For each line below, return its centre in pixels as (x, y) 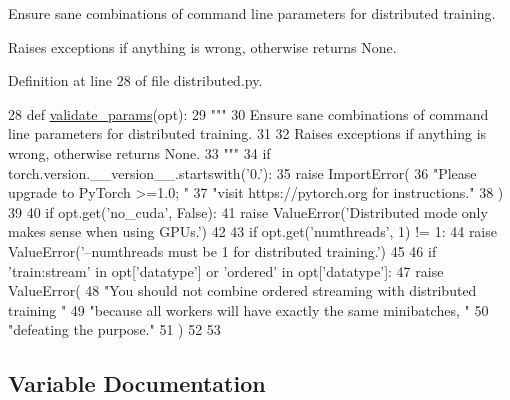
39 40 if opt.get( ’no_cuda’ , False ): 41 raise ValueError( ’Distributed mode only (248, 211)
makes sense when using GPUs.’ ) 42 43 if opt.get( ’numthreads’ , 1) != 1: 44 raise (252, 231)
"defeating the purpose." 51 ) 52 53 (114, 329)
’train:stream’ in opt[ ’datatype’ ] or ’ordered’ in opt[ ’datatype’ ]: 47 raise (226, 270)
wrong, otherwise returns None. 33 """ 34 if (139, 152)
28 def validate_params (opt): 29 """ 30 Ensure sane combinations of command (248, 113)
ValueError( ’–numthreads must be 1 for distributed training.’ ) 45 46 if (222, 250)
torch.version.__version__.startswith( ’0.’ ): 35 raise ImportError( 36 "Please (242, 172)
